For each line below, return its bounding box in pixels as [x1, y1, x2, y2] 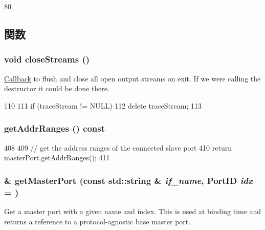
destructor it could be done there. [4, 83, 109, 94]
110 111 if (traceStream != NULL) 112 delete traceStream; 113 [4, 100, 202, 111]
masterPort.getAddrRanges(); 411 [4, 152, 110, 163]
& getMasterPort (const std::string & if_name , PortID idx [4, 174, 253, 186]
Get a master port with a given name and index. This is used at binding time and [4, 205, 261, 216]
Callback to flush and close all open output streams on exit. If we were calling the [4, 73, 261, 83]
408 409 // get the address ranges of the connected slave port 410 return [4, 142, 232, 153]
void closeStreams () [4, 53, 90, 66]
